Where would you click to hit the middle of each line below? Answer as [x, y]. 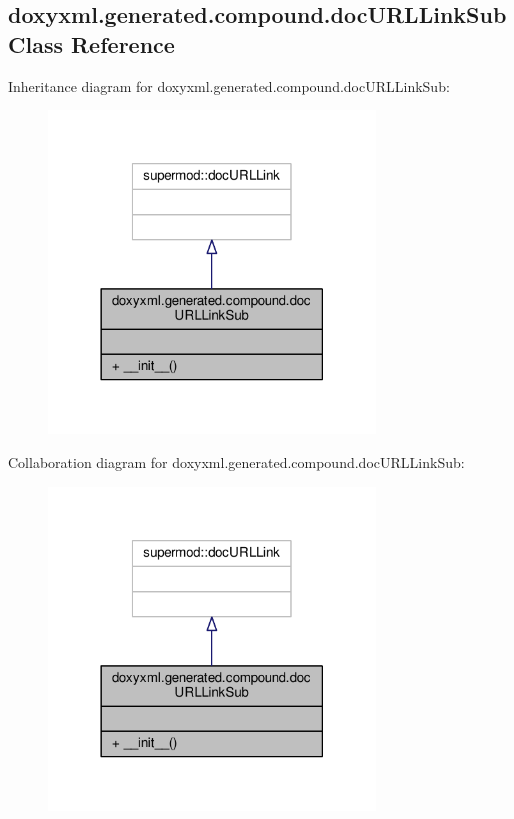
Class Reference [91, 43]
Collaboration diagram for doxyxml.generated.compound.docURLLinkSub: [236, 461]
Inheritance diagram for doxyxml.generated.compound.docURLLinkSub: [229, 85]
